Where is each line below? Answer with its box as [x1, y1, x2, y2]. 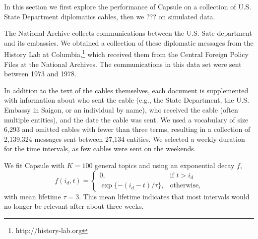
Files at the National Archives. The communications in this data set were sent [4, 59, 242, 69]
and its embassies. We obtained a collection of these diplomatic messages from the [4, 37, 254, 48]
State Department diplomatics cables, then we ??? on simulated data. [4, 11, 215, 21]
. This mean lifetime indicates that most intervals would [79, 191, 250, 201]
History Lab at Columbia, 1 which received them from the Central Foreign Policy [4, 48, 249, 60]
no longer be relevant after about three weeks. [4, 201, 144, 211]
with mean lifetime [4, 191, 61, 201]
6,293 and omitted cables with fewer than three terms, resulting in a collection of [4, 124, 251, 134]
